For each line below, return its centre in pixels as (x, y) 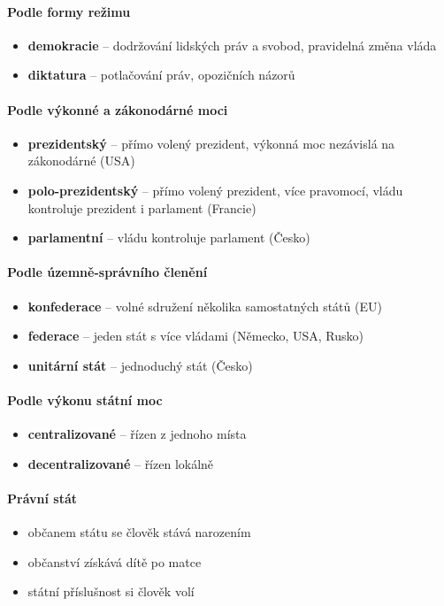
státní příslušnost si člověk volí (111, 591)
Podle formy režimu (69, 11)
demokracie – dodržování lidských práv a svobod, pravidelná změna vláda (232, 45)
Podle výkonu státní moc (85, 399)
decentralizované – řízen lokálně (121, 463)
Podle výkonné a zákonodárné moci (118, 109)
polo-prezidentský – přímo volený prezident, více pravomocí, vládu (215, 190)
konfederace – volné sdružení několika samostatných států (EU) (205, 306)
